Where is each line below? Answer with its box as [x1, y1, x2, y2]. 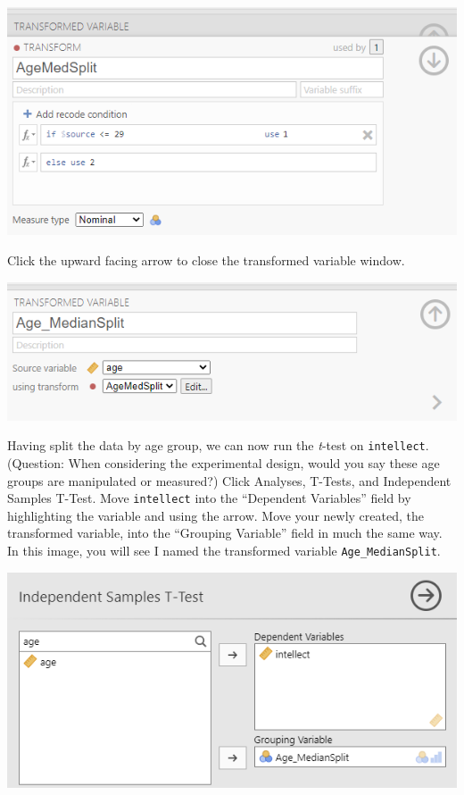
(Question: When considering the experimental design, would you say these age [7, 453, 440, 472]
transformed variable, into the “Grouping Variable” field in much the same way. [7, 523, 443, 542]
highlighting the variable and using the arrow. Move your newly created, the [7, 506, 424, 524]
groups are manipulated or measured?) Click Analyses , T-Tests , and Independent [7, 471, 452, 490]
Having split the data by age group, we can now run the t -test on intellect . [7, 436, 429, 455]
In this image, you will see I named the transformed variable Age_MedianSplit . [7, 540, 441, 559]
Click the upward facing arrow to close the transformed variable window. [7, 250, 405, 269]
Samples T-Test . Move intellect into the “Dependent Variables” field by [7, 489, 411, 507]
